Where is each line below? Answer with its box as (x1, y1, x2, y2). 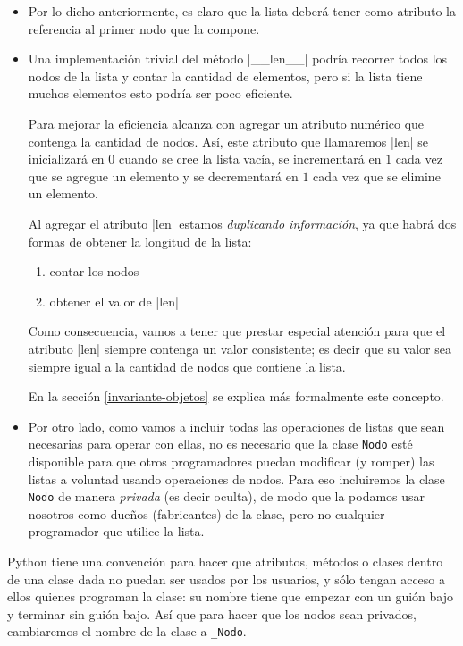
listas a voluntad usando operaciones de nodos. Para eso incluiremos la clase (28, 469, 445, 488)
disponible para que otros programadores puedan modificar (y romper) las (28, 451, 434, 470)
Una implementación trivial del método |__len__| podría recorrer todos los (28, 49, 448, 68)
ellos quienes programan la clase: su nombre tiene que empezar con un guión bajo (7, 587, 453, 606)
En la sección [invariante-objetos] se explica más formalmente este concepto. (28, 387, 444, 406)
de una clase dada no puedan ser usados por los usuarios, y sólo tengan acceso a (7, 569, 445, 588)
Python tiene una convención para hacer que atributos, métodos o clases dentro (7, 551, 443, 570)
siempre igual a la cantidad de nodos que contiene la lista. (28, 357, 346, 375)
